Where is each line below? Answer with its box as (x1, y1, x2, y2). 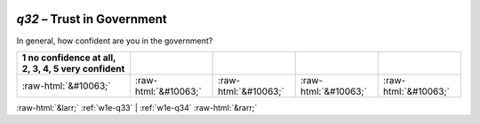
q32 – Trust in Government (16, 12, 168, 27)
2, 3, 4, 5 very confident (21, 62, 125, 74)
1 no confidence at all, (21, 51, 116, 64)
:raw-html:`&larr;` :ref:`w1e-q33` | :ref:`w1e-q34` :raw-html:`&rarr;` (16, 102, 258, 112)
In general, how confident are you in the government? (16, 35, 213, 46)
